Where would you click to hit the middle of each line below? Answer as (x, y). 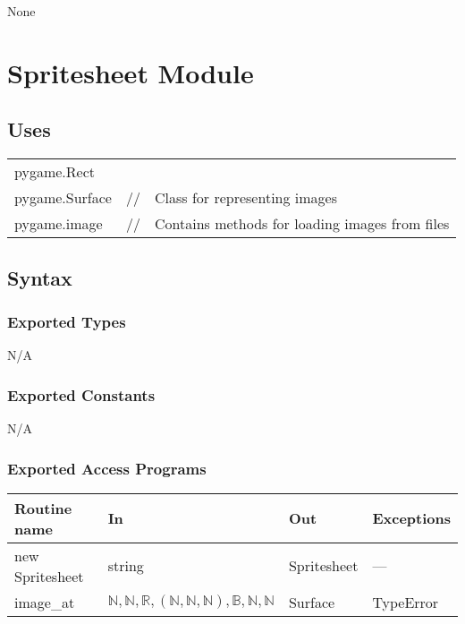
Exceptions (411, 518)
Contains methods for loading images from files (302, 224)
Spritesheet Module (131, 72)
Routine (43, 508)
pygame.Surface (63, 198)
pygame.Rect (55, 172)
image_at (45, 602)
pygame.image (59, 224)
